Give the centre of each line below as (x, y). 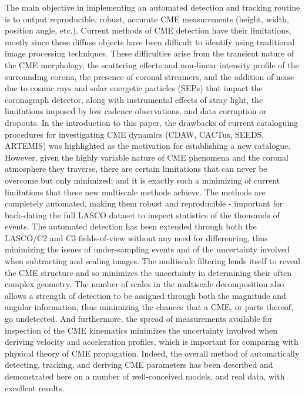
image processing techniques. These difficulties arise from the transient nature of (150, 53)
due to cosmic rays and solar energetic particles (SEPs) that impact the (134, 88)
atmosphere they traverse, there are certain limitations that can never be (136, 169)
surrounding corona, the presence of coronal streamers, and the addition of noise (150, 76)
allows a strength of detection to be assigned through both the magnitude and (145, 295)
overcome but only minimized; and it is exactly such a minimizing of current (143, 180)
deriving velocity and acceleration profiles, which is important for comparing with (152, 342)
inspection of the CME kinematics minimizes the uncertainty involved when (141, 330)
